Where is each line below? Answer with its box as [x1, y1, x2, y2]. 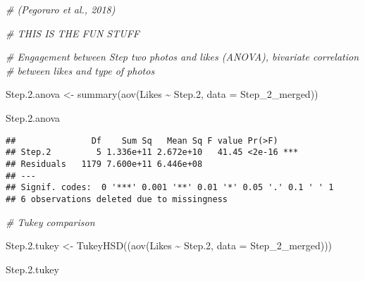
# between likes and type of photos [6, 63, 155, 77]
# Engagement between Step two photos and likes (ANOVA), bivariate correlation [6, 49, 359, 64]
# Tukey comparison [6, 214, 95, 229]
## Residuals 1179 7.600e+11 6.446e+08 [6, 158, 203, 169]
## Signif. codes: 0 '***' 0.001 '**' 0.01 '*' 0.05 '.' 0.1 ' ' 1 [6, 182, 334, 193]
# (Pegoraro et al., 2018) [6, 2, 116, 16]
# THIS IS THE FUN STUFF [6, 25, 140, 40]
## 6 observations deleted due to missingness [6, 194, 228, 204]
